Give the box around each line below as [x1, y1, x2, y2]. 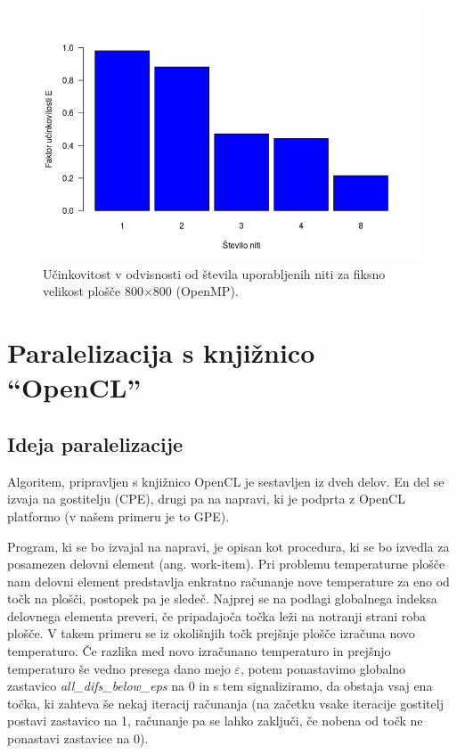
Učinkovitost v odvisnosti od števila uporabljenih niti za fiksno [43, 264, 386, 283]
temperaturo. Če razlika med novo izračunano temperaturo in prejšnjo [7, 642, 391, 660]
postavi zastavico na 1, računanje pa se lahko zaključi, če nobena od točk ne [7, 711, 423, 730]
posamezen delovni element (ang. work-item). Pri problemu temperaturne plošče [7, 554, 445, 573]
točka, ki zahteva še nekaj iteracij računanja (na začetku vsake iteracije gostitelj [7, 693, 444, 712]
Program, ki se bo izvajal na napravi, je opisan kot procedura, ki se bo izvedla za [7, 537, 450, 555]
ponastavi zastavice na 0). [7, 729, 149, 748]
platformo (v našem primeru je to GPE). [7, 506, 230, 525]
